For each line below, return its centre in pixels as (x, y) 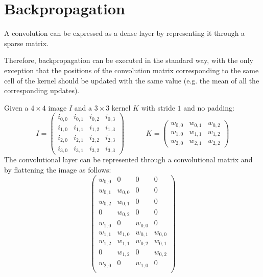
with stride (158, 107)
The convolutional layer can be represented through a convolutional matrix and (128, 159)
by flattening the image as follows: (58, 169)
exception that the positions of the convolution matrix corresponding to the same (131, 70)
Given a (16, 107)
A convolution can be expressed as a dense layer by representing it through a (125, 33)
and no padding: (209, 107)
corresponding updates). (42, 90)
